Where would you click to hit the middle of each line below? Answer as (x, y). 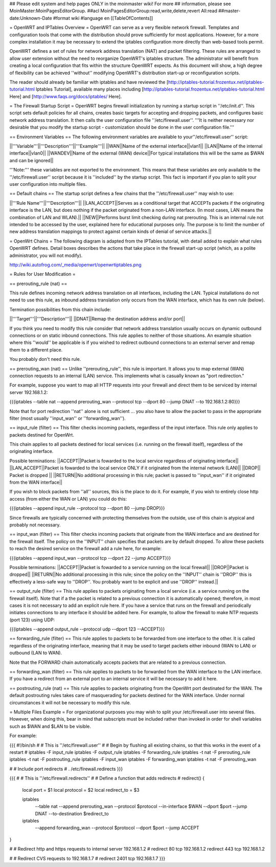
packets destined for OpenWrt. (42, 435)
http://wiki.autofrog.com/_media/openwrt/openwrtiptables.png (75, 265)
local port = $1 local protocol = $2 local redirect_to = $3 (81, 790)
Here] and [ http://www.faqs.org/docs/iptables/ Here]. (66, 96)
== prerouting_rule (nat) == (38, 284)
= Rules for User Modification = (43, 274)
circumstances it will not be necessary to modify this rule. (70, 702)
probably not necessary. (35, 525)
